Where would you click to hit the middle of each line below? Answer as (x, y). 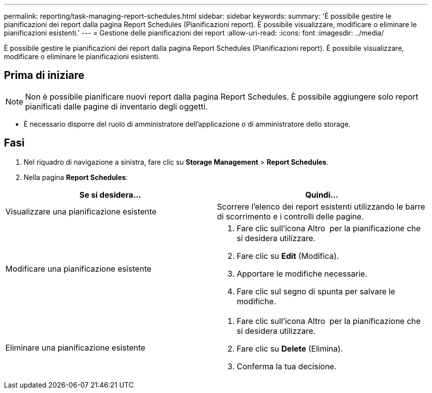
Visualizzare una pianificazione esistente (81, 211)
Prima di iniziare (44, 75)
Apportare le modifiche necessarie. (302, 273)
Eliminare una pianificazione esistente (75, 347)
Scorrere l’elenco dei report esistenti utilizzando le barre (321, 206)
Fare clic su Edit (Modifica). (288, 256)
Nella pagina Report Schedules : (76, 177)
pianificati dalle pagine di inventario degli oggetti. (116, 106)
